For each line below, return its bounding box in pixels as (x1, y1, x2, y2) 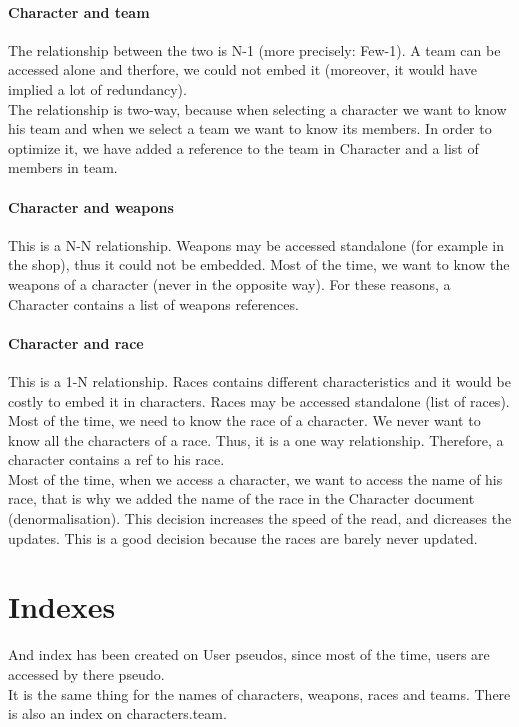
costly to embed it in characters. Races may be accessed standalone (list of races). (8, 390, 510, 411)
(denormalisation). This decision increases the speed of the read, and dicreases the (8, 508, 512, 529)
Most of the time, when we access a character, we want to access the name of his (8, 468, 503, 489)
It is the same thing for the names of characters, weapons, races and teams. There (8, 683, 511, 704)
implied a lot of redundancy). (8, 78, 187, 99)
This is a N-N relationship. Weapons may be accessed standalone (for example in (8, 234, 505, 255)
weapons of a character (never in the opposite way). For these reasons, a (8, 273, 451, 294)
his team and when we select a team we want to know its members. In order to (8, 118, 492, 139)
